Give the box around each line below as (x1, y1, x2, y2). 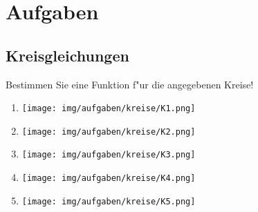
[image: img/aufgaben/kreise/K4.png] (21, 173, 196, 184)
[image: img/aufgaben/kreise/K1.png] (21, 104, 196, 114)
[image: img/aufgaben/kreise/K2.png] (21, 126, 196, 137)
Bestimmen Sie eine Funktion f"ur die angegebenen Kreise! (6, 77, 254, 91)
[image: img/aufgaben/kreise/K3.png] (21, 150, 196, 160)
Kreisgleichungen (6, 44, 129, 66)
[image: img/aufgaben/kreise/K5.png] (21, 196, 196, 206)
